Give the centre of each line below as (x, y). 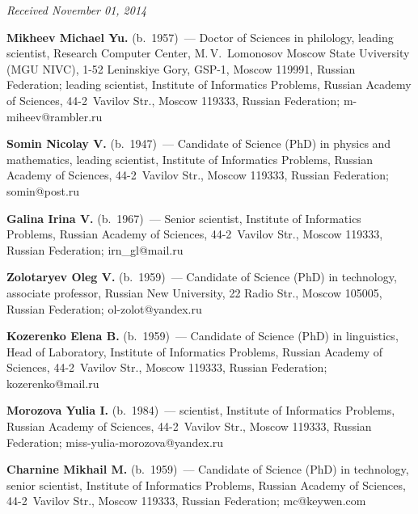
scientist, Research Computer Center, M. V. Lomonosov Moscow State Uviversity (208, 53)
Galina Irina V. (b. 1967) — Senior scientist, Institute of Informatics (184, 218)
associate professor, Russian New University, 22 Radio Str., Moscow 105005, (194, 292)
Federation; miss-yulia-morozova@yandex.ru (115, 442)
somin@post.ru (43, 190)
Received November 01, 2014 (77, 10)
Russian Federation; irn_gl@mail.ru (95, 249)
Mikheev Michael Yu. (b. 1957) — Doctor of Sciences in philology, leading (200, 37)
